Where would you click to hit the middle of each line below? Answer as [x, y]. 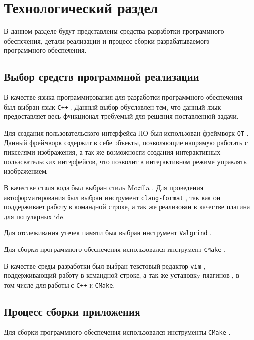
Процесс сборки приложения [72, 311]
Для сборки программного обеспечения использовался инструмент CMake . [115, 249]
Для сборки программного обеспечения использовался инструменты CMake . [117, 331]
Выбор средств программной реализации [102, 77]
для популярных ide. [35, 216]
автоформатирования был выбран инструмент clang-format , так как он [112, 197]
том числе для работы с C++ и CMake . [59, 284]
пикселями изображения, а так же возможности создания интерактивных [112, 152]
